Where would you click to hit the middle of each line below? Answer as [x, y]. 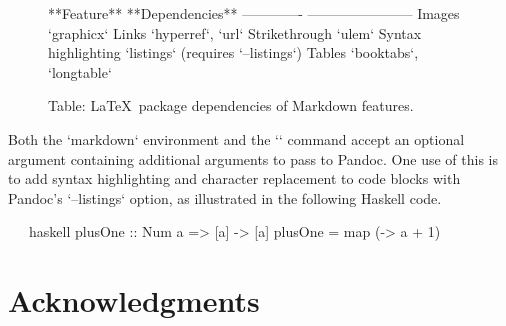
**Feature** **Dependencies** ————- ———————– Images [254, 13]
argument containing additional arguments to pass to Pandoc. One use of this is [253, 158]
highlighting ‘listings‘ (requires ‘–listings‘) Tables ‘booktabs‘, [233, 52]
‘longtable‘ [80, 71]
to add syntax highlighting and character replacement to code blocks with [234, 178]
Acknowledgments [134, 300]
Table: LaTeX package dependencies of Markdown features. [231, 105]
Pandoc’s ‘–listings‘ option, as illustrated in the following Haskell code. [225, 197]
